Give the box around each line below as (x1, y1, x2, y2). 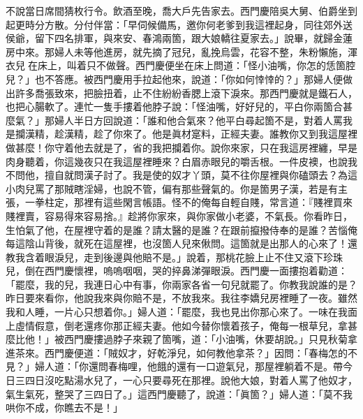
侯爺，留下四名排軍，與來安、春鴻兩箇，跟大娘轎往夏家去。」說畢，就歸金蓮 (6, 31, 353, 45)
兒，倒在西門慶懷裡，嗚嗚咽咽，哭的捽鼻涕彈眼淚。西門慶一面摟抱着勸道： (6, 263, 348, 278)
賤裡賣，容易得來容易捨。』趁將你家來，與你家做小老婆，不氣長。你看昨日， (6, 208, 353, 223)
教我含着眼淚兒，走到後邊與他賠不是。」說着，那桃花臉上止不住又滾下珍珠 (6, 249, 343, 264)
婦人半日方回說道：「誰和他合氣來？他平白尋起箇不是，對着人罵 (54, 112, 343, 127)
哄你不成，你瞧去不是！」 (6, 400, 123, 415)
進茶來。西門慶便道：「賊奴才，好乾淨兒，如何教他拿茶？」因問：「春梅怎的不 (6, 345, 357, 360)
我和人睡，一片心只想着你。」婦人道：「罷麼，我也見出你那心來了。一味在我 (6, 304, 348, 319)
